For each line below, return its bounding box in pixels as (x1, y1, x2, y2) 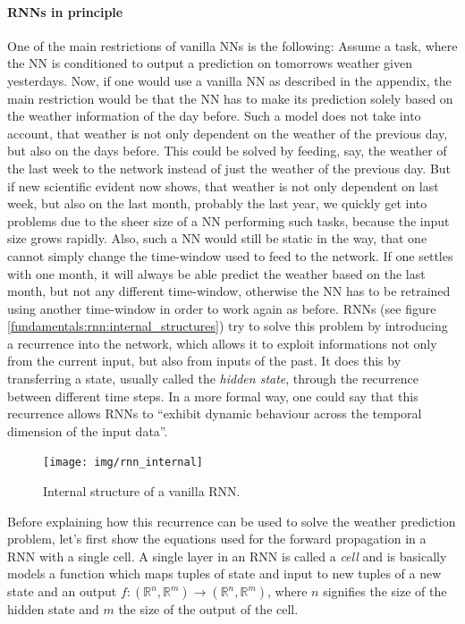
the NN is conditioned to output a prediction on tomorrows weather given (7, 54, 412, 72)
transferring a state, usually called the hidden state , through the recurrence (7, 369, 419, 388)
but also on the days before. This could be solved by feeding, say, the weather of (7, 141, 447, 160)
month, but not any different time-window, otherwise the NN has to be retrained (7, 282, 451, 300)
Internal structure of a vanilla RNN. (43, 482, 241, 501)
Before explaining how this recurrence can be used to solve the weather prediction (7, 511, 456, 530)
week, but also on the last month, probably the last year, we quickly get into (7, 194, 427, 213)
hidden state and (7, 600, 99, 619)
